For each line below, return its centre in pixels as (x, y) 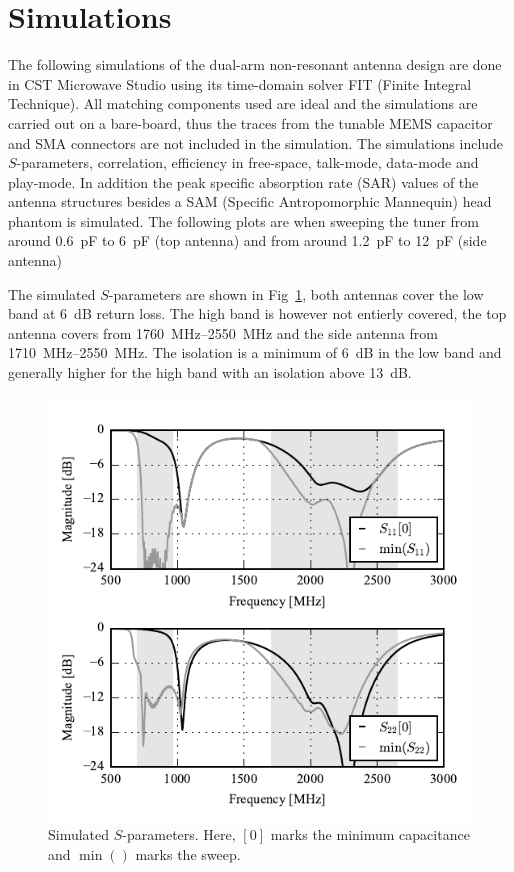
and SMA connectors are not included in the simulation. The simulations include (256, 142)
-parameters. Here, (179, 834)
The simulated (52, 293)
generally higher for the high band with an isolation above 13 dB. (210, 372)
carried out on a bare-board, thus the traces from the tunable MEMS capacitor (250, 122)
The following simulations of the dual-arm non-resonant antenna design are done (255, 64)
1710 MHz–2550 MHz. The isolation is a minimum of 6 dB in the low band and (255, 352)
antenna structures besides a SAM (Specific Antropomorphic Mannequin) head (250, 201)
